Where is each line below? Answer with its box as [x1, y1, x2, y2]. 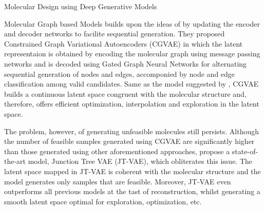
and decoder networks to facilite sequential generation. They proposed [4, 28, 225, 39]
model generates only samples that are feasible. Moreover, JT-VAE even [4, 176, 231, 186]
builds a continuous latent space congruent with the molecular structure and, [4, 88, 247, 99]
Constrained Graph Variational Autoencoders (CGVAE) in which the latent [4, 38, 243, 49]
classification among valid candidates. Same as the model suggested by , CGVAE [4, 78, 259, 89]
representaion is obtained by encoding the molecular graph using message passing [4, 48, 260, 59]
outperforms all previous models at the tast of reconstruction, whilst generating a [4, 186, 260, 197]
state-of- [232, 145, 258, 156]
